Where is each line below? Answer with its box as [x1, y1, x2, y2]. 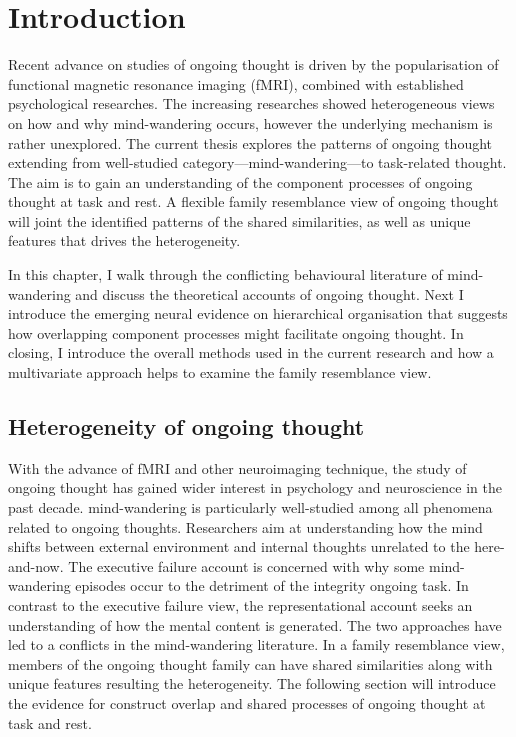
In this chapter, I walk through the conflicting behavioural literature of [8, 264, 443, 285]
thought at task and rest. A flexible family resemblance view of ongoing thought [8, 191, 499, 212]
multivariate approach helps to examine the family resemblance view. [8, 362, 432, 383]
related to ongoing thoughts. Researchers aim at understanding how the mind [8, 516, 483, 537]
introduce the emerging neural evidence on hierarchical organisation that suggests [8, 303, 508, 324]
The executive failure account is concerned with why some [68, 555, 425, 576]
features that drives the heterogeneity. [8, 230, 241, 251]
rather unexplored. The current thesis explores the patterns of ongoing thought [8, 132, 493, 153]
